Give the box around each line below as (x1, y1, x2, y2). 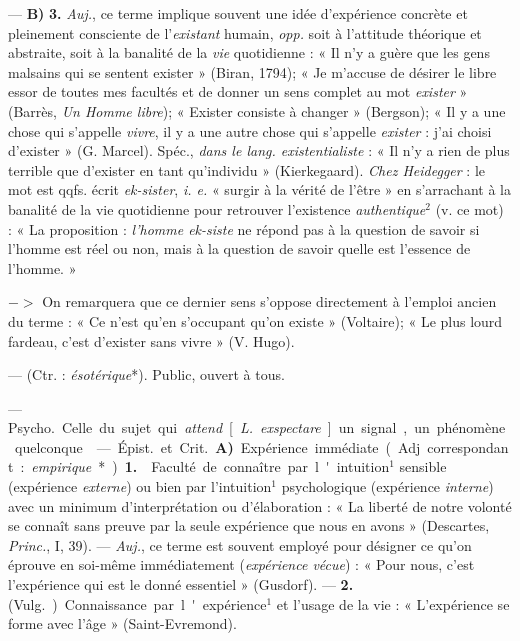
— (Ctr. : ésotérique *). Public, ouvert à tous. (8, 364, 285, 385)
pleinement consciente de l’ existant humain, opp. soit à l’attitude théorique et (8, 22, 482, 43)
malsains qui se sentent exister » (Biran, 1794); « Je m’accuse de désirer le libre (8, 61, 497, 82)
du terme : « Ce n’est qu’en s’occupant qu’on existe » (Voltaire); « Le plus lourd (8, 310, 503, 331)
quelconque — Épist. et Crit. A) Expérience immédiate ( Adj (14, 436, 421, 457)
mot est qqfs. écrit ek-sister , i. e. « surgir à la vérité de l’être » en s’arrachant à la (8, 179, 511, 200)
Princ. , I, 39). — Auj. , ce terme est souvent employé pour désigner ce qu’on (8, 534, 472, 555)
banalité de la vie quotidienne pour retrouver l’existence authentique (8, 198, 426, 219)
